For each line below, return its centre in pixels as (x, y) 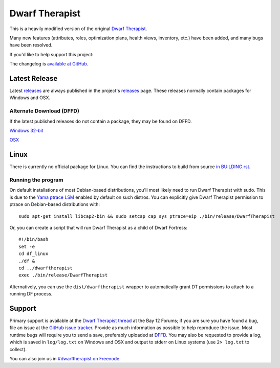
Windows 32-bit (26, 130)
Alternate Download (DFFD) (44, 111)
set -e (27, 246)
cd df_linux (34, 254)
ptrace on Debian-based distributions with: (55, 204)
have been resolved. (31, 45)
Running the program (36, 180)
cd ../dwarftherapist (46, 268)
